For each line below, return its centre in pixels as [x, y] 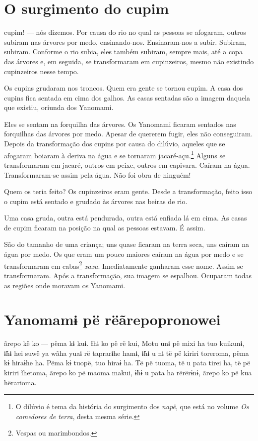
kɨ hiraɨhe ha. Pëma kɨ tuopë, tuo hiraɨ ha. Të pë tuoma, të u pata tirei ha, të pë [127, 363]
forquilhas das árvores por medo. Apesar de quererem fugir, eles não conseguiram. [129, 134]
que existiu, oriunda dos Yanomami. [59, 107]
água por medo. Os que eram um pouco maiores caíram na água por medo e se [124, 254]
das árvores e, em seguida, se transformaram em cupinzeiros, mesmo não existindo [129, 61]
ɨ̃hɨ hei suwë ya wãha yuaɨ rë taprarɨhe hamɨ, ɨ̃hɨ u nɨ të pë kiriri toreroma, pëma [127, 353]
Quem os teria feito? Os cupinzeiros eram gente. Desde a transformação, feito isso [128, 191]
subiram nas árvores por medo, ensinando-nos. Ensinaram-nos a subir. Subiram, [126, 42]
